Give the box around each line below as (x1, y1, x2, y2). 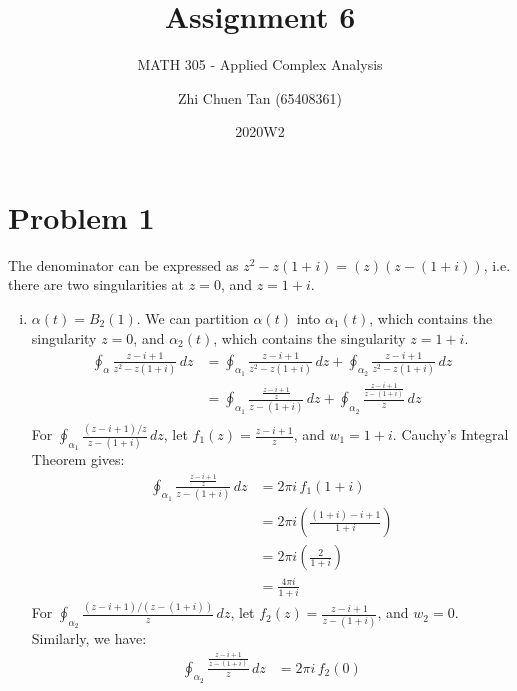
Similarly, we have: (31, 627, 147, 648)
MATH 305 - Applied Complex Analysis (137, 54, 383, 75)
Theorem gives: (31, 449, 125, 470)
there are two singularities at (8, 274, 185, 295)
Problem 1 (8, 196, 155, 237)
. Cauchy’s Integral (392, 424, 509, 445)
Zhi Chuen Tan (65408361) (177, 87, 343, 108)
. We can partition (136, 308, 249, 329)
